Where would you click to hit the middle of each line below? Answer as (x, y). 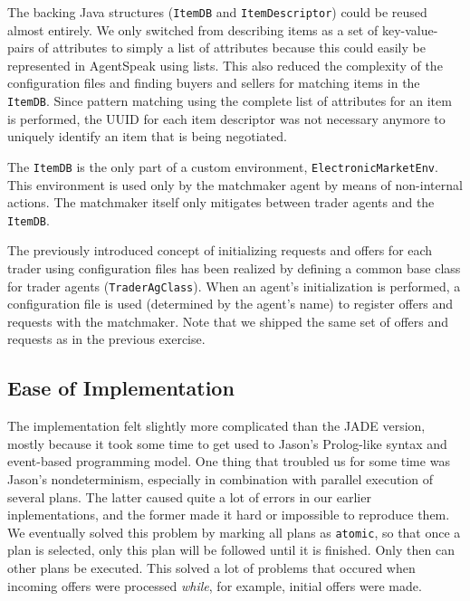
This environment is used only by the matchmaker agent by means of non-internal (235, 184)
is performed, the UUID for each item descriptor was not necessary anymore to (226, 118)
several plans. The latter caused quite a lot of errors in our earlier (189, 496)
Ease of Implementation (121, 388)
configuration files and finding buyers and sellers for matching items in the (214, 83)
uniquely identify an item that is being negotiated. (147, 136)
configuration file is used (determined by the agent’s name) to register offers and (230, 304)
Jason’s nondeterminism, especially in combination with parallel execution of (220, 478)
